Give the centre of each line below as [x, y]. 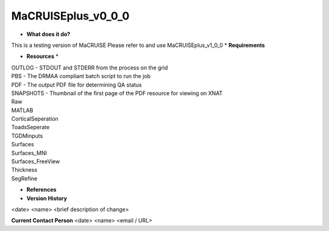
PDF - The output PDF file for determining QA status [77, 85]
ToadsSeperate [30, 127]
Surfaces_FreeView [36, 162]
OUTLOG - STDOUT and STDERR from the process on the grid [90, 68]
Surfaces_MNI [29, 153]
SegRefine [24, 178]
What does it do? [48, 34]
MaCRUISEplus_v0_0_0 [70, 16]
